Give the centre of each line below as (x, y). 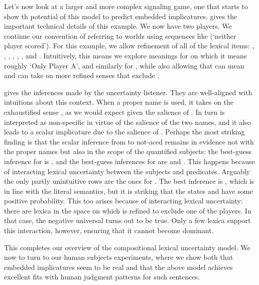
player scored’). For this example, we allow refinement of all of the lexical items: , (129, 46)
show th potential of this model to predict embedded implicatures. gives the (121, 16)
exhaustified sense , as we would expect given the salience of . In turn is (114, 112)
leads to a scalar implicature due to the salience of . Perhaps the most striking (124, 132)
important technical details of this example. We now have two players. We (118, 26)
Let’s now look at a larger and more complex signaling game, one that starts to (126, 6)
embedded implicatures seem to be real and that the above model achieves (118, 267)
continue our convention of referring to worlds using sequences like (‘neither (120, 35)
